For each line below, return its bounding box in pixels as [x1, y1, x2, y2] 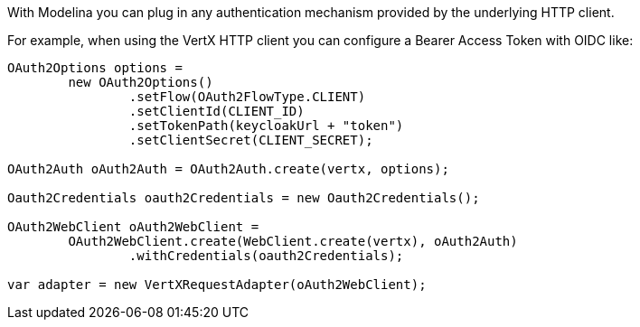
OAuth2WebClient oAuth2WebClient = [7, 220, 259, 234]
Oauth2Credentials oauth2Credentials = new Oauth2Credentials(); [7, 191, 480, 205]
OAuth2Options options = [7, 61, 183, 75]
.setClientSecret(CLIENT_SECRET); [128, 133, 373, 147]
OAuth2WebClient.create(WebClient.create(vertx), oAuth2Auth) [68, 234, 518, 248]
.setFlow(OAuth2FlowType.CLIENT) [128, 89, 366, 104]
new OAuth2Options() [68, 75, 213, 89]
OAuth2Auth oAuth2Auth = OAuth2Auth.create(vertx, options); [7, 162, 449, 176]
